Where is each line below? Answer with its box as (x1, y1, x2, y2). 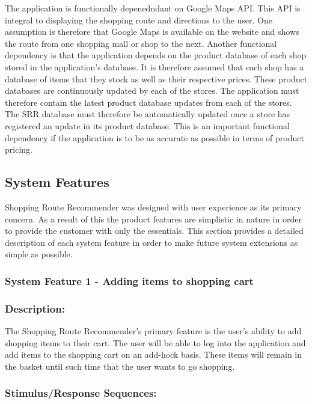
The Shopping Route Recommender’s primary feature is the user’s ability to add (5, 324, 302, 337)
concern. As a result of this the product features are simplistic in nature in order (5, 212, 302, 225)
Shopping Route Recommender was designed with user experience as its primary (5, 200, 302, 213)
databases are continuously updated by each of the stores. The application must (5, 84, 299, 97)
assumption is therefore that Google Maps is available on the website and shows (5, 25, 299, 38)
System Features (5, 173, 109, 191)
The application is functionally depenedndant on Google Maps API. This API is (5, 2, 301, 14)
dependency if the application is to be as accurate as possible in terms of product (5, 131, 304, 144)
